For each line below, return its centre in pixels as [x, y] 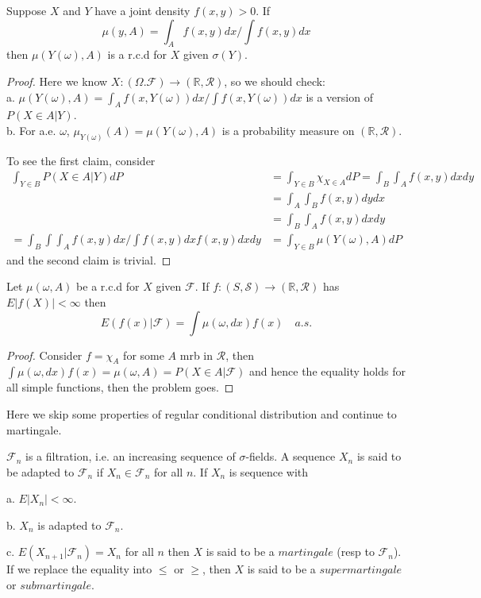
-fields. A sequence [291, 456]
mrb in [196, 355]
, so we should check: [275, 81]
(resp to [356, 552]
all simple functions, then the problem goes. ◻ [120, 387]
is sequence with [269, 471]
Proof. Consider [44, 355]
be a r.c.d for [108, 286]
